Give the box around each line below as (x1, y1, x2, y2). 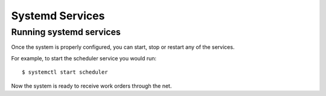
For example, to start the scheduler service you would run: (11, 54, 157, 62)
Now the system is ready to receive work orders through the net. (11, 82, 172, 89)
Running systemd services (11, 27, 121, 37)
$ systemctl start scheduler (22, 69, 108, 75)
